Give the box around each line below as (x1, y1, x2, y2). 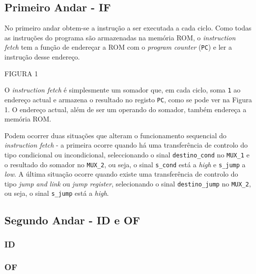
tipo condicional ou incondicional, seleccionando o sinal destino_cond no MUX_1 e (4, 149, 250, 159)
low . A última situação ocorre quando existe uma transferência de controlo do (4, 169, 238, 179)
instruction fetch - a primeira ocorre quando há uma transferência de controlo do (4, 140, 248, 150)
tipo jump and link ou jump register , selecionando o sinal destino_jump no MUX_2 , (4, 178, 251, 188)
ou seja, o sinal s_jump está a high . (4, 188, 109, 198)
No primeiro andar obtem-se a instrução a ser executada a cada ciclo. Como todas (4, 23, 252, 33)
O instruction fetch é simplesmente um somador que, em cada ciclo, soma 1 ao (4, 85, 241, 95)
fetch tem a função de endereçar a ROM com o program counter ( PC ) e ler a (4, 42, 232, 52)
